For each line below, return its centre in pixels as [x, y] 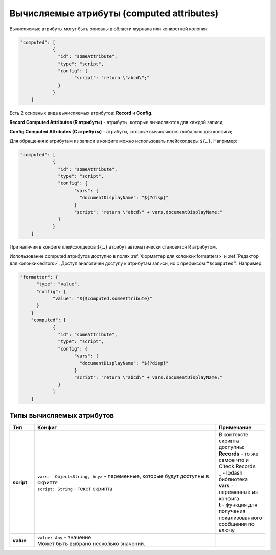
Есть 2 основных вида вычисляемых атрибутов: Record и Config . [81, 113]
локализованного [240, 518]
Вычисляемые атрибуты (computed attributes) [114, 13]
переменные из [238, 492]
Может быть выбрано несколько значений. [91, 543]
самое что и [234, 460]
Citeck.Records [237, 466]
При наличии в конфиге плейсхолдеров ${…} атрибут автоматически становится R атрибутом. [113, 247]
